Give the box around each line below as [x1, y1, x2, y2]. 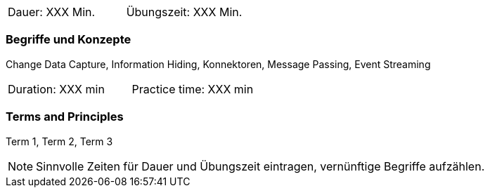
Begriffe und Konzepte [6, 32, 131, 47]
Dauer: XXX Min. [8, 5, 96, 19]
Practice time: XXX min [131, 81, 254, 96]
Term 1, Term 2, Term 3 [6, 135, 113, 147]
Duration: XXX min [8, 81, 105, 96]
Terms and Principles [6, 109, 124, 124]
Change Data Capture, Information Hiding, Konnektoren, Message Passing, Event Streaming [6, 58, 431, 70]
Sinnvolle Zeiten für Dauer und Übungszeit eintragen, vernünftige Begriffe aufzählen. [36, 159, 485, 173]
